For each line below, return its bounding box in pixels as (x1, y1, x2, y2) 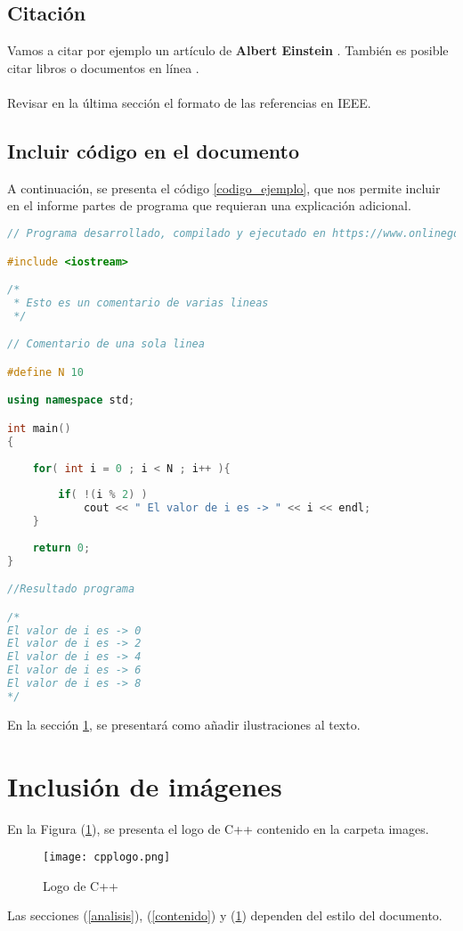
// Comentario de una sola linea (7, 338, 205, 351)
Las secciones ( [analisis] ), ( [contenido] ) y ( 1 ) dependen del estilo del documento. (7, 906, 443, 925)
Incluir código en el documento (7, 136, 299, 164)
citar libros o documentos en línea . (7, 58, 199, 77)
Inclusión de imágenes (7, 767, 282, 804)
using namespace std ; (7, 394, 135, 407)
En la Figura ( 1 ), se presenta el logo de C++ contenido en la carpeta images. (7, 819, 429, 837)
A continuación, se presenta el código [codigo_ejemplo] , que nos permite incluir (7, 178, 441, 197)
